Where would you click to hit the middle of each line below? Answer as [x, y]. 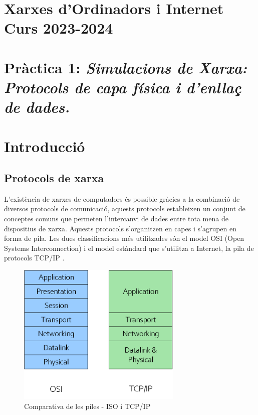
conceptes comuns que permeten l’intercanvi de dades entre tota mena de [116, 219]
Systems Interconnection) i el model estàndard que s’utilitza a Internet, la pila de [129, 248]
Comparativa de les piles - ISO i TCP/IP [87, 406]
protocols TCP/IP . [34, 258]
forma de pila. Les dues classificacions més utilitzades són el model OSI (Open [124, 238]
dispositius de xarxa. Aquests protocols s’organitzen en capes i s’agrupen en [120, 228]
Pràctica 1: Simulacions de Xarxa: [125, 67]
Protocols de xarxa [54, 178]
